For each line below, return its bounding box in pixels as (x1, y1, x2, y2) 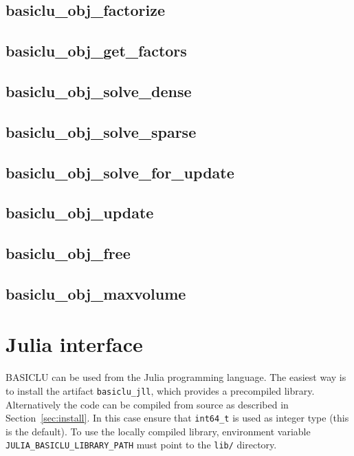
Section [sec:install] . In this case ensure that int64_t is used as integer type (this (5, 411, 349, 425)
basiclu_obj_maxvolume (5, 282, 186, 304)
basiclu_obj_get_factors (5, 40, 187, 61)
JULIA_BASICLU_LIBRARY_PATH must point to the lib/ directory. (5, 437, 277, 452)
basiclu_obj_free (5, 242, 131, 264)
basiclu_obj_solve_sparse (5, 121, 197, 142)
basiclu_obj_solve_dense (5, 80, 192, 101)
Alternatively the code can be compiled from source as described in (5, 397, 289, 411)
